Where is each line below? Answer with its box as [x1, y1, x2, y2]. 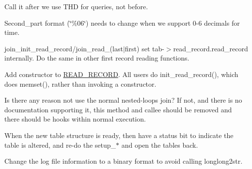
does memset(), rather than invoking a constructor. [4, 78, 157, 89]
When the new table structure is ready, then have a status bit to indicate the [4, 130, 234, 140]
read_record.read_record [173, 43, 248, 53]
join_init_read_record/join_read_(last [4, 43, 123, 53]
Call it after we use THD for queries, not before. [4, 1, 148, 11]
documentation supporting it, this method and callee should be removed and [4, 104, 232, 114]
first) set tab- [125, 43, 164, 53]
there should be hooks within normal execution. [4, 114, 146, 124]
